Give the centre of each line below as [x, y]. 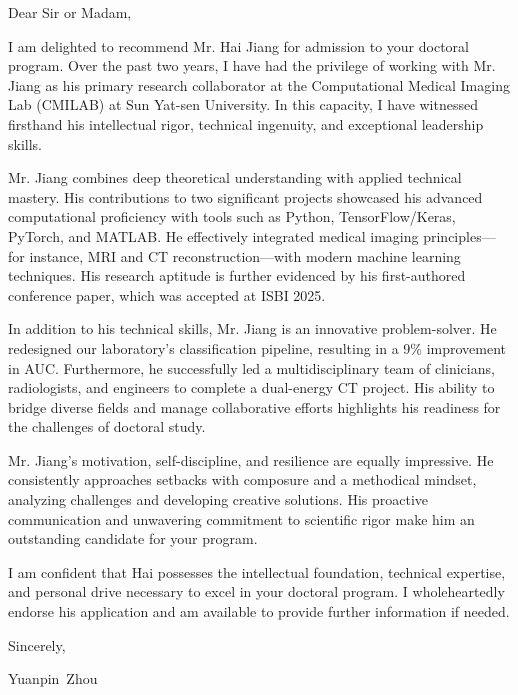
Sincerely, [37, 644]
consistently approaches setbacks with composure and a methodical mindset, [242, 479]
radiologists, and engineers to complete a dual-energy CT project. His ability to [251, 387]
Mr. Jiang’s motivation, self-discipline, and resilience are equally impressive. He [251, 459]
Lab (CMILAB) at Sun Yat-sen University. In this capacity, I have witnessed [243, 104]
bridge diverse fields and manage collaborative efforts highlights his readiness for [254, 406]
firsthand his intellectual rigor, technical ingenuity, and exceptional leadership [246, 123]
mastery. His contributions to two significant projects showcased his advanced [245, 196]
